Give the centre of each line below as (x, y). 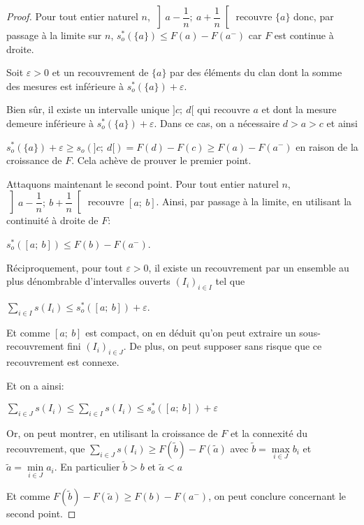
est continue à (304, 35)
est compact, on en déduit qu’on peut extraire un (191, 332)
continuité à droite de (52, 220)
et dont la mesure (299, 109)
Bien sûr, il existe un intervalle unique (88, 109)
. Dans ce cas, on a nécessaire (217, 123)
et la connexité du (269, 433)
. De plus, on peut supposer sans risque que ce (223, 346)
